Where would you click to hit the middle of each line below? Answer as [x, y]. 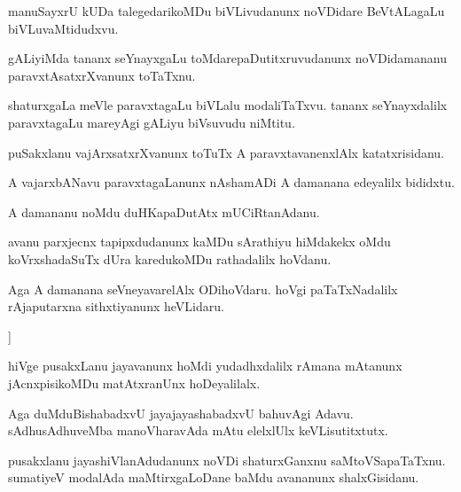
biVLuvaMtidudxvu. [63, 28]
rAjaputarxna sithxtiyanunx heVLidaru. [116, 306]
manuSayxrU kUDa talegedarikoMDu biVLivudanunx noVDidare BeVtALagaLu [227, 11]
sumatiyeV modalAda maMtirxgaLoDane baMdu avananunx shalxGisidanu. [214, 477]
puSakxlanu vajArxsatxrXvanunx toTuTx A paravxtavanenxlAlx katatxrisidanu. [226, 152]
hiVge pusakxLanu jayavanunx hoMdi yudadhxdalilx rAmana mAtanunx [205, 366]
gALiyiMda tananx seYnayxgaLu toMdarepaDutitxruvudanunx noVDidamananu [227, 58]
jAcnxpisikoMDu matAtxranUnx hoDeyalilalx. [134, 383]
